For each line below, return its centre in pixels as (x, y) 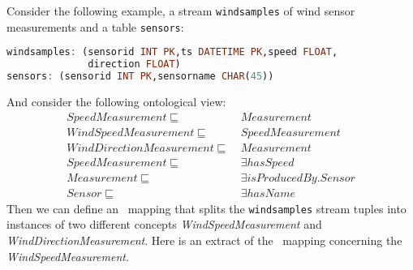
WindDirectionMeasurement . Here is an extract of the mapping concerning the (204, 240)
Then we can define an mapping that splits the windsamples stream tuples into (206, 208)
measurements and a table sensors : (95, 26)
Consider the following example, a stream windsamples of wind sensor (181, 11)
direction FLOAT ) (134, 64)
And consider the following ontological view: (116, 101)
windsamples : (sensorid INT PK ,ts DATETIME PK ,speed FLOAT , (172, 52)
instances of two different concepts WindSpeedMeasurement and (164, 224)
